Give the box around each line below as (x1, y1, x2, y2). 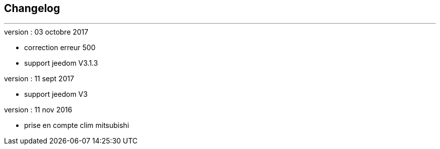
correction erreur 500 (24, 43, 95, 52)
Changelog (4, 2, 60, 15)
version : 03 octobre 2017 (4, 28, 88, 37)
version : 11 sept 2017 (4, 74, 74, 83)
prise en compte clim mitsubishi (24, 121, 129, 130)
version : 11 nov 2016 (4, 105, 72, 114)
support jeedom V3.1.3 (24, 59, 98, 68)
